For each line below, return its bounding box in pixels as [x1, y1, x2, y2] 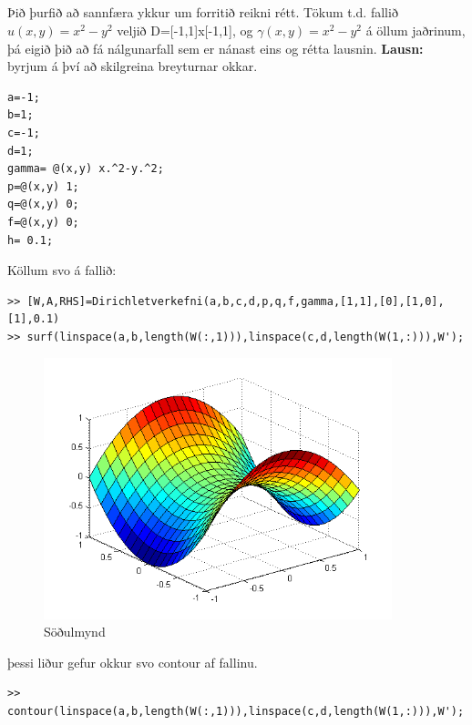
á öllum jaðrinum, [365, 20, 466, 39]
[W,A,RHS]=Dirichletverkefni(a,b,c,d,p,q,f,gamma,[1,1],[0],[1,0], [26, 294, 445, 308]
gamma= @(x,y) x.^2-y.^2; [7, 162, 164, 176]
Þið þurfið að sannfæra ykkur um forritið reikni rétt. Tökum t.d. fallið [7, 3, 398, 22]
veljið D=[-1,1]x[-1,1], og [117, 20, 253, 39]
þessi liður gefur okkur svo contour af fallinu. [7, 652, 258, 671]
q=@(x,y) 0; [7, 198, 79, 211]
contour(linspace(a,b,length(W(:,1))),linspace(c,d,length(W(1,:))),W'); [7, 705, 465, 719]
